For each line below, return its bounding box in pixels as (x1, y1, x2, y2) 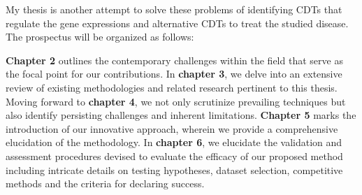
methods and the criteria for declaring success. (6, 176, 205, 191)
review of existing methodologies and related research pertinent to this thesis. (6, 80, 338, 94)
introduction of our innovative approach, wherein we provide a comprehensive (6, 121, 338, 136)
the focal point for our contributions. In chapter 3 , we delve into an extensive (6, 66, 342, 81)
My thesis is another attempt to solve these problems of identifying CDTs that (6, 2, 342, 16)
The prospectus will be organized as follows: (6, 29, 194, 44)
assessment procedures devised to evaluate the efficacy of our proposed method (6, 148, 343, 163)
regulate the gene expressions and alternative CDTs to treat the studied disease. (6, 15, 349, 30)
